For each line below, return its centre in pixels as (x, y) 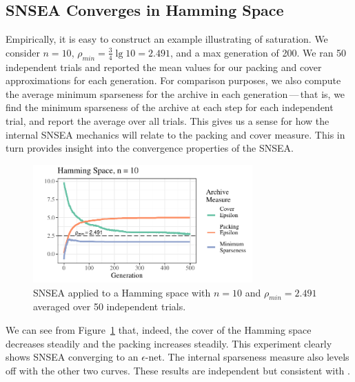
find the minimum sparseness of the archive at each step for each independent (170, 107)
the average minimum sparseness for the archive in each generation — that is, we (175, 93)
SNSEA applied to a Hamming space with (122, 292)
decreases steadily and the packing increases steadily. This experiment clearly (169, 343)
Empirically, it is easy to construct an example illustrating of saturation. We (167, 39)
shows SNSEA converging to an (72, 357)
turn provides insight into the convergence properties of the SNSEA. (150, 148)
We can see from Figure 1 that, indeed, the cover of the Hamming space (159, 329)
